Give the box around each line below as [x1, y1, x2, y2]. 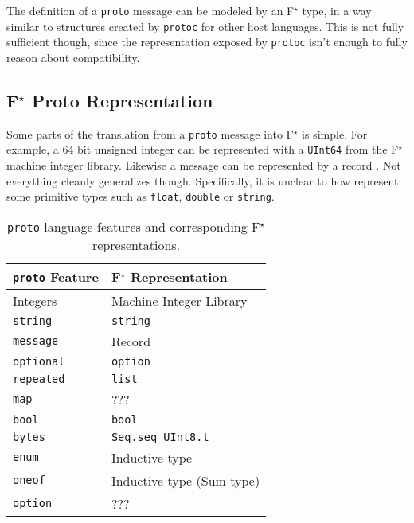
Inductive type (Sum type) [111, 470, 260, 490]
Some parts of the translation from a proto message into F [6, 125, 294, 142]
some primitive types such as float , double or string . [6, 188, 275, 205]
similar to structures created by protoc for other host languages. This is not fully [6, 18, 404, 34]
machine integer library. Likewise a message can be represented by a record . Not [6, 157, 401, 174]
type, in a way [302, 2, 372, 18]
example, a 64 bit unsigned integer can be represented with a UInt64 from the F [6, 141, 399, 158]
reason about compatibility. [6, 49, 140, 65]
